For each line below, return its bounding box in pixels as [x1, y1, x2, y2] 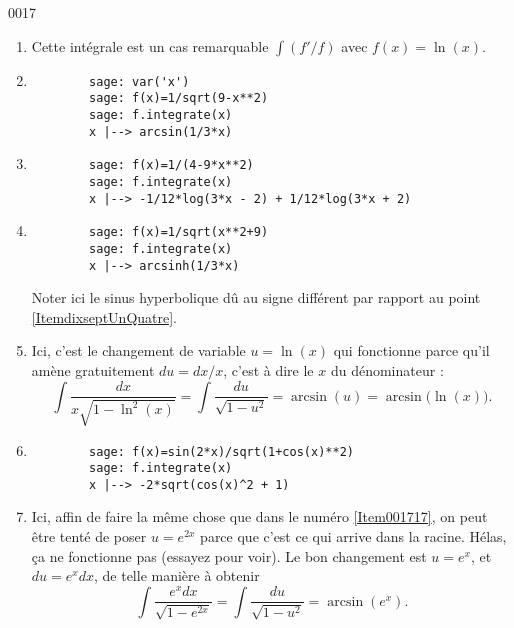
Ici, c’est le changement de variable [31, 340, 246, 361]
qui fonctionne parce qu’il [333, 340, 490, 361]
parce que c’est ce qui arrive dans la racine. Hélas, [200, 526, 507, 547]
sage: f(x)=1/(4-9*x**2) [89, 158, 254, 173]
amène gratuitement [31, 359, 155, 380]
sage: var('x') [89, 74, 190, 89]
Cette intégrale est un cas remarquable [31, 35, 269, 56]
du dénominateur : [330, 359, 444, 380]
